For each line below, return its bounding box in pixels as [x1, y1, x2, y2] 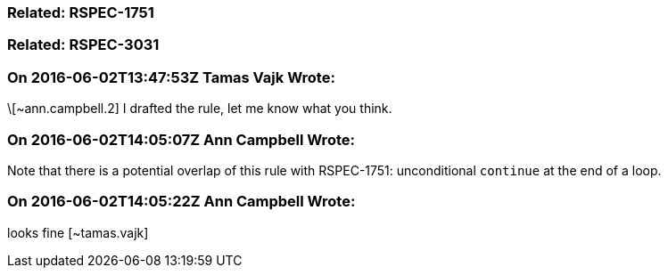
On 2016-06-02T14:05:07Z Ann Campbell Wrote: [7, 130, 355, 149]
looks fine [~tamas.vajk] [7, 224, 149, 240]
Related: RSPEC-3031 [7, 36, 160, 54]
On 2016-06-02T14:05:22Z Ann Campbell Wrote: [7, 192, 356, 211]
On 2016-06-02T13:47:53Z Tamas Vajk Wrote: [7, 68, 335, 86]
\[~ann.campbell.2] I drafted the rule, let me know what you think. [7, 101, 392, 117]
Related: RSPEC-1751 [7, 4, 154, 21]
